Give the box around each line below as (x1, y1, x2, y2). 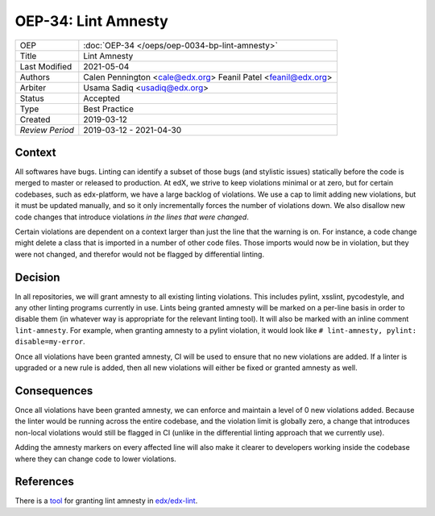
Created (19, 114, 51, 125)
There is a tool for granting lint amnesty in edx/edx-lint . (14, 496, 198, 506)
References (14, 475, 74, 489)
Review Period (19, 124, 74, 135)
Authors (19, 71, 50, 82)
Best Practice (83, 103, 135, 114)
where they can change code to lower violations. (14, 454, 176, 464)
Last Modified (19, 60, 72, 72)
